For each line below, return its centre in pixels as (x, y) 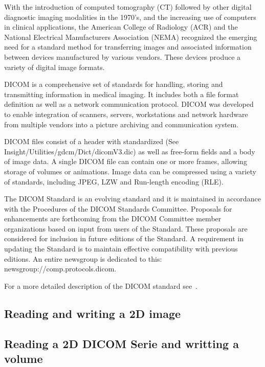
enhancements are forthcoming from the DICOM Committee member (113, 219)
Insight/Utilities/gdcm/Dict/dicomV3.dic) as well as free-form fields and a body (130, 151)
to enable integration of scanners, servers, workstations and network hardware (126, 114)
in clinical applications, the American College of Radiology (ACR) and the (121, 27)
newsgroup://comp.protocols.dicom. (60, 269)
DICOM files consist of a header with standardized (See (92, 141)
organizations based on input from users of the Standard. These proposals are (126, 228)
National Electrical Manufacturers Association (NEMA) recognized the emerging (131, 37)
